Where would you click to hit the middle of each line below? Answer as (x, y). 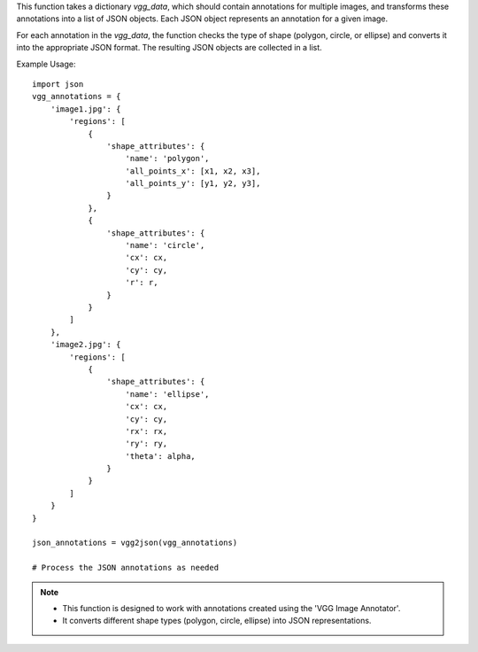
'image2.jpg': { (85, 345)
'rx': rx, (146, 431)
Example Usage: (46, 64)
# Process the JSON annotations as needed (126, 568)
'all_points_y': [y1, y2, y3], (193, 183)
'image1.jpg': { (85, 109)
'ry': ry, (146, 444)
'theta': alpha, (161, 456)
